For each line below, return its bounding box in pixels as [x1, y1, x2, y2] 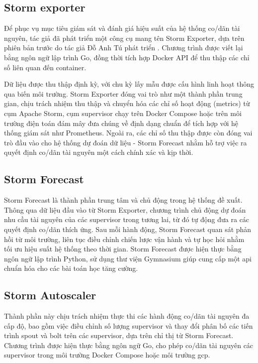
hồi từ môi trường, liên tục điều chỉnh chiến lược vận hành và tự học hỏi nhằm [4, 234, 245, 244]
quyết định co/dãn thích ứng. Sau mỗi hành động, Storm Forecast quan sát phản [4, 224, 252, 234]
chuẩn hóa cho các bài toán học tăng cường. [4, 263, 138, 273]
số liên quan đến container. [4, 62, 86, 72]
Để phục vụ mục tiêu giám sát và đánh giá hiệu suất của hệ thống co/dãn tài [4, 23, 240, 33]
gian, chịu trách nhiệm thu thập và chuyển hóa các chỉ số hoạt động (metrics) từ [4, 98, 250, 109]
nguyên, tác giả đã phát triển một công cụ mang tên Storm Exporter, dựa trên [4, 32, 245, 43]
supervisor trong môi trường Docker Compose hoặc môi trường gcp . [4, 350, 210, 360]
